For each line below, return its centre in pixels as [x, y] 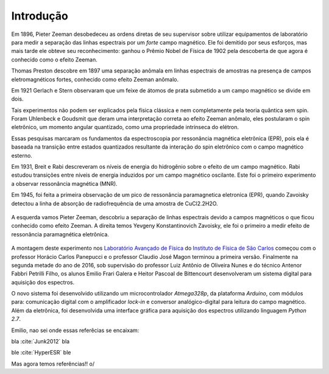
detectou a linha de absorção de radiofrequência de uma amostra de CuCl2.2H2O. [115, 203]
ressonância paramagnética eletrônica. [60, 234]
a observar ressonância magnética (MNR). [65, 183]
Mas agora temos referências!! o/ [53, 364]
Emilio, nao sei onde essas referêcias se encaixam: [75, 330]
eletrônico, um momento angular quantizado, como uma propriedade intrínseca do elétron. [125, 127]
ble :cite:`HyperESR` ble [41, 353]
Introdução [40, 16]
